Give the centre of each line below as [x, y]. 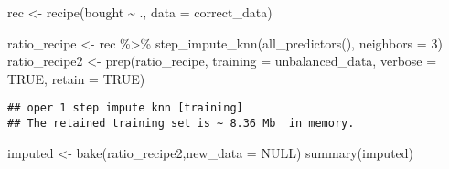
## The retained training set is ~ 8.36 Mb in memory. [181, 124]
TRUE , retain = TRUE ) [76, 78]
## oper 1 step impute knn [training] [125, 108]
